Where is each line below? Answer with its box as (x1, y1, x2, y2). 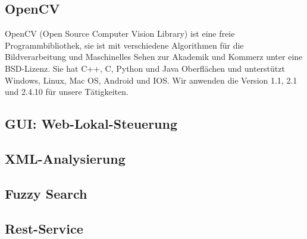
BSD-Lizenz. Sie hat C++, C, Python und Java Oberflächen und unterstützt (5, 62, 285, 74)
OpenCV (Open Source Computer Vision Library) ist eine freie (5, 27, 235, 40)
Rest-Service (5, 219, 83, 237)
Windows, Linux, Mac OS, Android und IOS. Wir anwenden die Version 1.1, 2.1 (5, 74, 297, 86)
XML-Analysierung (5, 149, 126, 167)
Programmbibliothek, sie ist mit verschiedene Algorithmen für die (5, 39, 244, 51)
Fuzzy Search (5, 184, 87, 202)
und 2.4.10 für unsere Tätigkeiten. (5, 85, 129, 98)
